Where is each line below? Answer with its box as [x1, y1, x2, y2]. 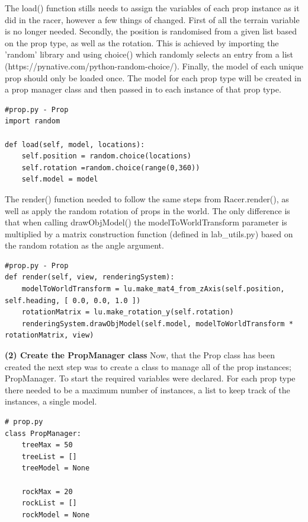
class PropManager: [5, 429, 81, 438]
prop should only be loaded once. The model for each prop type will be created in [5, 71, 301, 84]
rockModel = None [21, 510, 90, 519]
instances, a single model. [5, 395, 97, 408]
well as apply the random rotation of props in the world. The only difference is [5, 204, 290, 217]
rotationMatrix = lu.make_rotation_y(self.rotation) [21, 308, 234, 317]
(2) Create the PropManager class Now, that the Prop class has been [5, 349, 275, 361]
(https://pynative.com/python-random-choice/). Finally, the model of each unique [5, 59, 303, 72]
